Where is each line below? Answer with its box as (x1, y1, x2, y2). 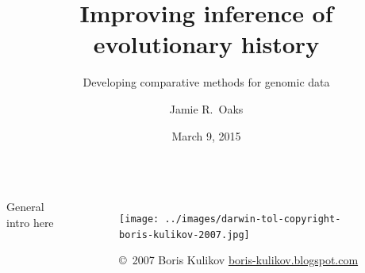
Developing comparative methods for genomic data (83, 74, 330, 90)
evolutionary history (93, 28, 320, 60)
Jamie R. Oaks (169, 100, 244, 117)
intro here (6, 213, 54, 230)
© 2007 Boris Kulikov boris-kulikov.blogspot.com (119, 252, 359, 268)
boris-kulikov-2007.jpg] (119, 229, 250, 240)
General (6, 198, 44, 215)
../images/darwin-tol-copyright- (164, 213, 341, 225)
